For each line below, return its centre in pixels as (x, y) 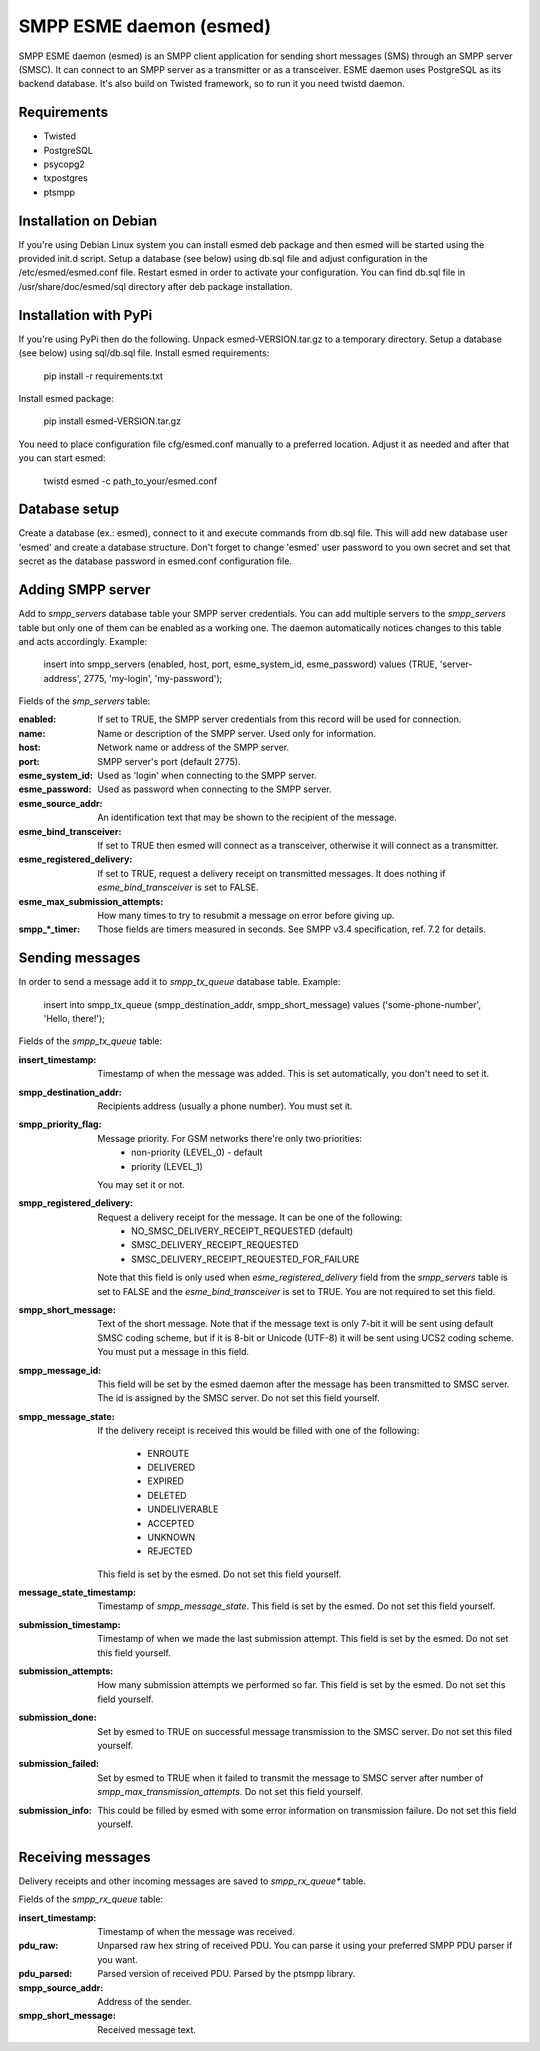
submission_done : (57, 1717)
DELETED (167, 1495)
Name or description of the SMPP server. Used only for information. (237, 733)
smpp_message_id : (60, 1370)
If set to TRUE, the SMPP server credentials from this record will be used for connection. (279, 719)
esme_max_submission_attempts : (91, 901)
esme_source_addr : (60, 803)
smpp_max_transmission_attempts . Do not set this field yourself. (230, 1792)
